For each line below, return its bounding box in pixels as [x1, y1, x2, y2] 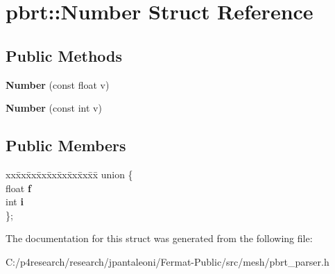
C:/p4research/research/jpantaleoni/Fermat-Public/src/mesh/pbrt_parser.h [6, 254, 329, 268]
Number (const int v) [6, 101, 102, 115]
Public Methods [6, 44, 123, 66]
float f [6, 180, 31, 195]
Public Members [6, 135, 126, 156]
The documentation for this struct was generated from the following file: [6, 231, 313, 246]
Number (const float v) [6, 77, 110, 92]
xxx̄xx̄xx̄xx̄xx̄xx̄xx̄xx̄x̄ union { [6, 166, 133, 181]
